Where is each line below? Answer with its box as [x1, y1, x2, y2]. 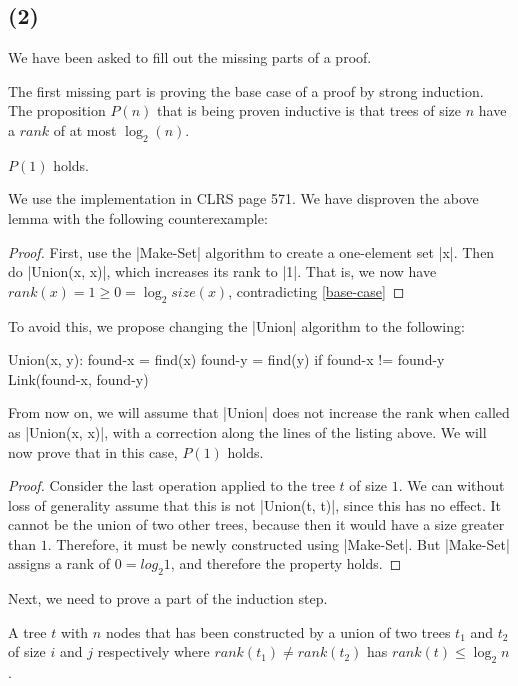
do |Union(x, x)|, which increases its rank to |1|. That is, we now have [8, 261, 437, 282]
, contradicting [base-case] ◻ [228, 280, 405, 301]
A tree [8, 621, 47, 642]
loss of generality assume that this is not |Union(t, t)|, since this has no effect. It [8, 494, 502, 515]
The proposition [8, 100, 106, 121]
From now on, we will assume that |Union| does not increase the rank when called [8, 402, 510, 423]
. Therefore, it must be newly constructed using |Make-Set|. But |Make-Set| [47, 533, 510, 554]
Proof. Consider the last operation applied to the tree [8, 475, 335, 496]
